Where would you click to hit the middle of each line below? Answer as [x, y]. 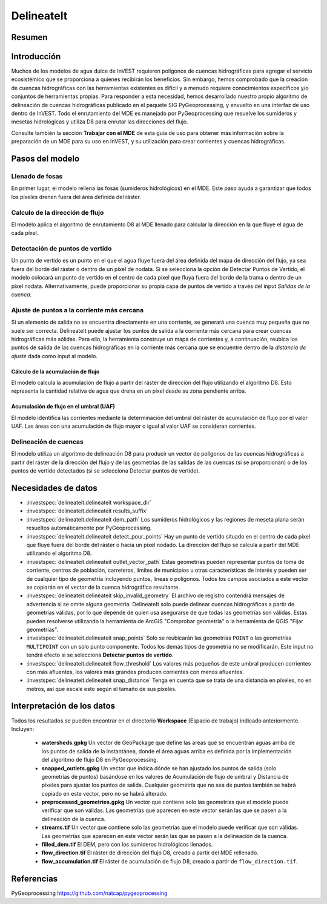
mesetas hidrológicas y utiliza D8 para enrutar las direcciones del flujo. [100, 122]
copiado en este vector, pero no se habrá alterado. [104, 793]
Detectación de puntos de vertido [61, 249]
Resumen [29, 37]
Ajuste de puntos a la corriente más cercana [78, 310]
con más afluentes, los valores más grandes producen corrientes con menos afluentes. [135, 672]
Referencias [35, 878]
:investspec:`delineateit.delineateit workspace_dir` [89, 503]
